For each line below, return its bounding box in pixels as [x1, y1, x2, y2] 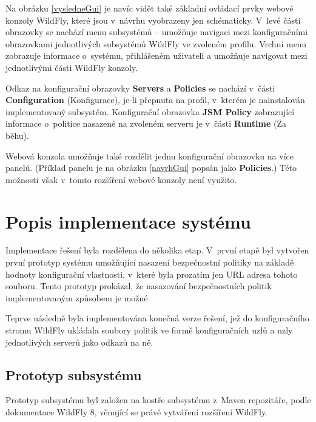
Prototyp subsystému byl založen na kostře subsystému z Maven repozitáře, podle [5, 394, 311, 406]
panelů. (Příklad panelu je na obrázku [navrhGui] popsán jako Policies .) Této [5, 161, 297, 174]
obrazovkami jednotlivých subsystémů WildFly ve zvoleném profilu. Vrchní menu [5, 37, 307, 50]
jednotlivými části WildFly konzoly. [5, 61, 138, 73]
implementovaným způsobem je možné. [5, 291, 150, 304]
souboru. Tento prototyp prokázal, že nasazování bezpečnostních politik [5, 280, 272, 292]
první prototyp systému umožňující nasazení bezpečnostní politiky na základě [5, 256, 294, 269]
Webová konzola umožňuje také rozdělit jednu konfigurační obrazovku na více [5, 149, 294, 162]
